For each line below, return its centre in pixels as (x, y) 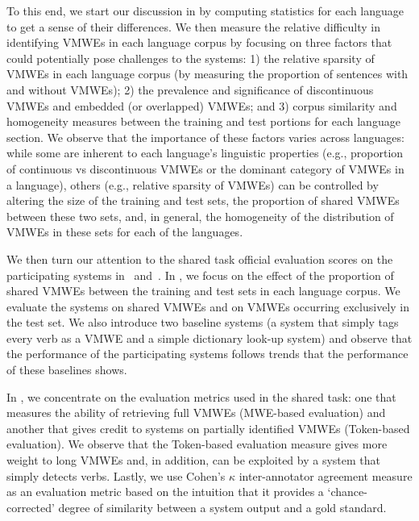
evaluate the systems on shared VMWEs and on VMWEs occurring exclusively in (208, 306)
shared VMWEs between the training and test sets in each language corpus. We (203, 291)
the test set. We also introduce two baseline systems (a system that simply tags (203, 322)
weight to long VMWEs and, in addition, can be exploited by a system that (194, 460)
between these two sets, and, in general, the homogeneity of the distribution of (200, 216)
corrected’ (31, 507)
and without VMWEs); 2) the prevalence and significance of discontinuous (190, 89)
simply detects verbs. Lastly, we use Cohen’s (116, 475)
